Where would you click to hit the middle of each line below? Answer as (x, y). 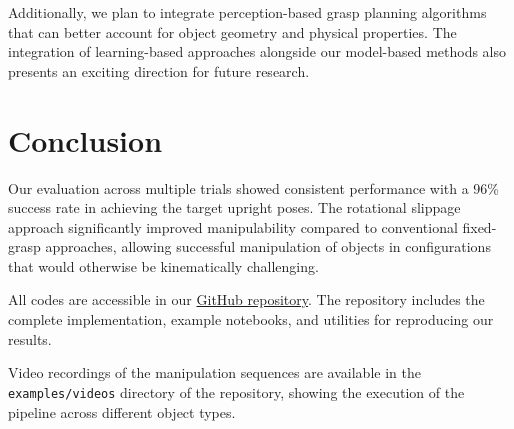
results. (30, 338)
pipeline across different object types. (122, 411)
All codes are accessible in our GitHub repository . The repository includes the (246, 299)
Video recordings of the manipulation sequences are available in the (214, 372)
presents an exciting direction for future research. (159, 70)
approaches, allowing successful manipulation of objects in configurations (268, 246)
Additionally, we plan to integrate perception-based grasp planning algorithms (247, 12)
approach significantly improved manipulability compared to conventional (233, 226)
